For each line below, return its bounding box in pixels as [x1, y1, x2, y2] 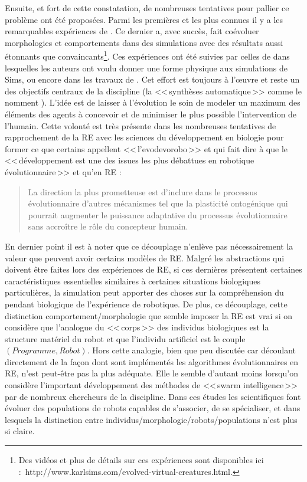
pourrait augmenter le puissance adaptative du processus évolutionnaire [28, 208, 288, 221]
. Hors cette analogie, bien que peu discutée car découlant [87, 344, 296, 356]
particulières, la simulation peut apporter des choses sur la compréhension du [5, 286, 284, 299]
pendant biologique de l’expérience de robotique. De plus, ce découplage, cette [5, 297, 288, 310]
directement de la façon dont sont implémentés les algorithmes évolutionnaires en [5, 355, 299, 368]
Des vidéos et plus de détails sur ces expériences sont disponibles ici [18, 454, 264, 466]
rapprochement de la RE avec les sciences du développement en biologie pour [5, 131, 284, 143]
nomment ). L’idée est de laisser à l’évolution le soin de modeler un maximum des [5, 96, 301, 109]
